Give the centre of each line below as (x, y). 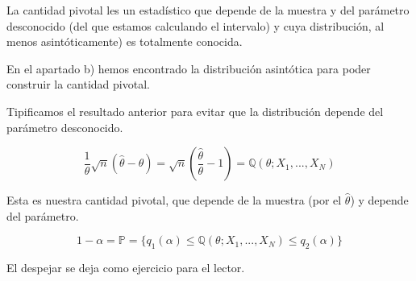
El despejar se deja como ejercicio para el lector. (126, 268)
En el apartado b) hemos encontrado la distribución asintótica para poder (189, 68)
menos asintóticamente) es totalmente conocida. (125, 41)
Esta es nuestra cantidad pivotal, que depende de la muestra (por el (174, 200)
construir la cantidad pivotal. (78, 84)
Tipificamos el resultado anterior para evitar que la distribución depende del (195, 111)
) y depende (379, 200)
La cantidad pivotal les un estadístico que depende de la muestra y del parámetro (208, 10)
